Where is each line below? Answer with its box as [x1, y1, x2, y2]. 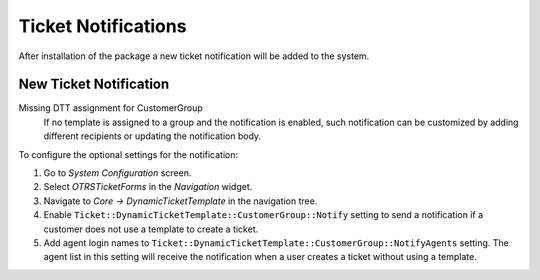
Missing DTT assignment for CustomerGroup [18, 102, 204, 114]
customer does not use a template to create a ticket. [43, 223, 259, 235]
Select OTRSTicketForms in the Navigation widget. [43, 181, 253, 193]
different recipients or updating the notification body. [43, 130, 262, 142]
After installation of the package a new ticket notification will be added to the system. [18, 50, 370, 62]
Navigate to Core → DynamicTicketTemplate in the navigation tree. [43, 195, 318, 207]
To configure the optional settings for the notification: [18, 148, 239, 160]
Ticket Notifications [18, 15, 187, 37]
